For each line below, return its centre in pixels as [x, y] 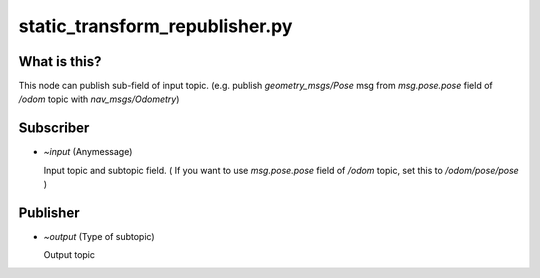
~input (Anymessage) [88, 152]
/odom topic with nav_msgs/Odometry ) [99, 99]
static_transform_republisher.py [155, 26]
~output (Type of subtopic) [99, 237]
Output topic [69, 255]
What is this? [60, 61]
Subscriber [54, 128]
